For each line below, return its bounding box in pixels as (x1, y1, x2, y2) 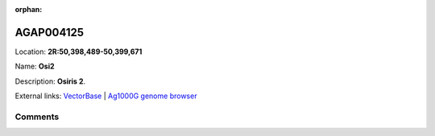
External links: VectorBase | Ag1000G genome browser (14, 91, 197, 101)
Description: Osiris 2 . (14, 76, 86, 86)
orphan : (14, 5, 43, 14)
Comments (14, 111, 60, 122)
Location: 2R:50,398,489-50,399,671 (14, 47, 143, 56)
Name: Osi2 (14, 61, 56, 72)
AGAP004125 (14, 25, 85, 39)
